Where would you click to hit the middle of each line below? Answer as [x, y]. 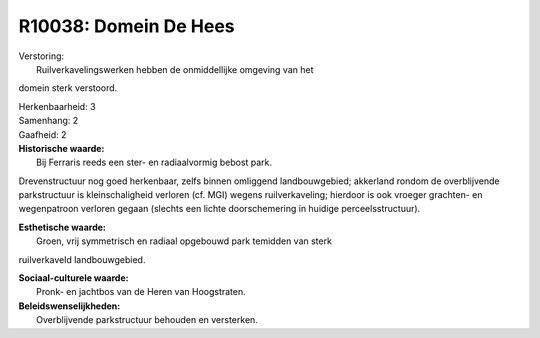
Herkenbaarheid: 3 [57, 106]
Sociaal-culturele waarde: [73, 278]
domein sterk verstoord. [68, 88]
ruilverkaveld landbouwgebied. [82, 259]
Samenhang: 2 [48, 121]
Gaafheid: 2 [42, 134]
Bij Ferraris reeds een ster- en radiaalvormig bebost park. [154, 162]
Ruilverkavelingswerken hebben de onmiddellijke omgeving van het [175, 69]
